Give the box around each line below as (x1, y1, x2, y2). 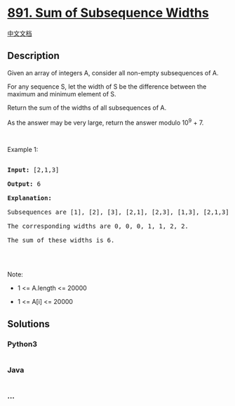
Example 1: (7, 146, 39, 154)
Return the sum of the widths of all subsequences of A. (7, 103, 167, 112)
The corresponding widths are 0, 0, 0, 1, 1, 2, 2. (7, 222, 189, 230)
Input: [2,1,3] (7, 166, 60, 174)
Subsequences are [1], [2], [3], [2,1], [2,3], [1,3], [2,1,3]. (7, 208, 234, 216)
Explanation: (7, 194, 53, 202)
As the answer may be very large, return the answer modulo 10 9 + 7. (7, 117, 204, 127)
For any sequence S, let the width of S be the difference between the (7, 82, 207, 91)
